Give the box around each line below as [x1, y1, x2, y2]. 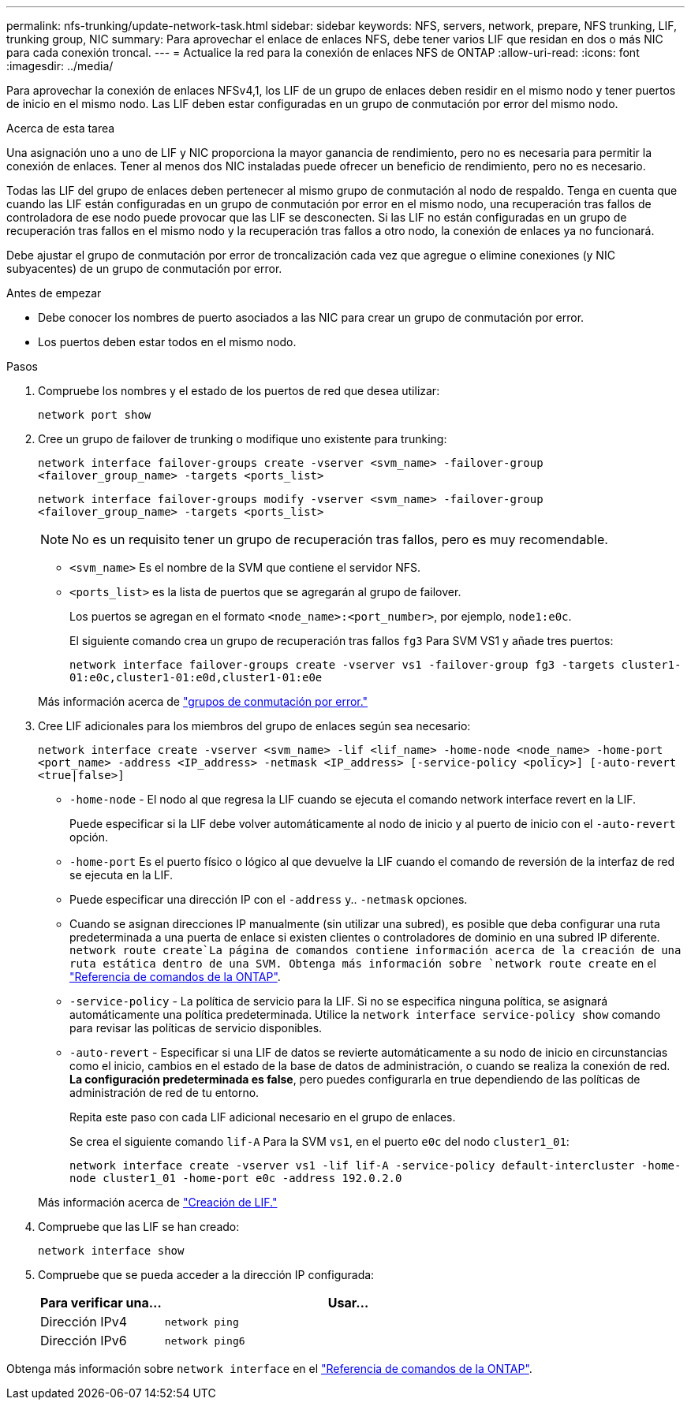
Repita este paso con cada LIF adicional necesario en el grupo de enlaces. [69, 1110, 456, 1124]
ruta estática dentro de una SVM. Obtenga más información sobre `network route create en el [69, 957, 656, 970]
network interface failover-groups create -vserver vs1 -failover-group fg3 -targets [69, 658, 615, 671]
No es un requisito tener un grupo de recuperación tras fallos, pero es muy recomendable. [72, 531, 608, 547]
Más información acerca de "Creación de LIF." [38, 1195, 278, 1209]
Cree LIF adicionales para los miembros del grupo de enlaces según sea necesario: [38, 719, 471, 733]
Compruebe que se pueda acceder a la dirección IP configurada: [38, 1268, 375, 1281]
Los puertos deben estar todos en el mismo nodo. [38, 335, 297, 349]
